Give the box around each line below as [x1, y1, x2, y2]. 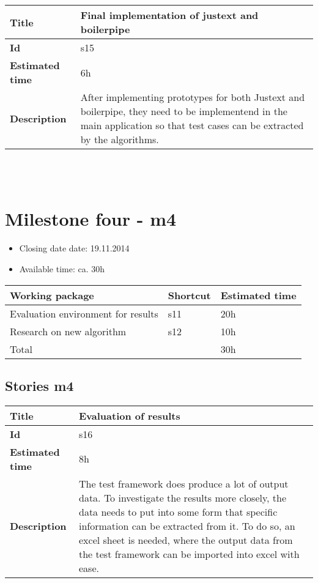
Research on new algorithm [10, 324, 127, 338]
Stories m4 [5, 376, 74, 395]
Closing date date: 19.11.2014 [19, 242, 130, 254]
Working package [10, 288, 94, 302]
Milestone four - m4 [5, 206, 177, 231]
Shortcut [168, 288, 211, 302]
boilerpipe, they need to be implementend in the [80, 104, 287, 118]
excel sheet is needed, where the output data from [78, 532, 293, 547]
